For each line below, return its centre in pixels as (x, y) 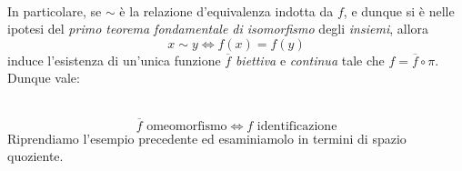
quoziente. (35, 156)
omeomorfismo (187, 126)
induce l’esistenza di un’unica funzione (114, 60)
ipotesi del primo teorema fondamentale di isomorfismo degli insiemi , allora (218, 29)
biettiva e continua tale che (310, 60)
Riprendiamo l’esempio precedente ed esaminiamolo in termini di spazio (207, 138)
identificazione (297, 126)
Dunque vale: (44, 78)
